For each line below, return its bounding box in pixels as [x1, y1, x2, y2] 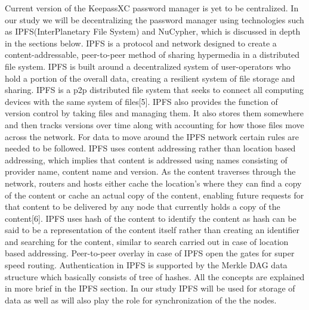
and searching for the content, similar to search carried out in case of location [5, 235, 289, 247]
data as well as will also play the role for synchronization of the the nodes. [5, 293, 277, 306]
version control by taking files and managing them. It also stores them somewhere [5, 107, 304, 119]
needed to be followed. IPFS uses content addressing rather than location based [5, 142, 296, 154]
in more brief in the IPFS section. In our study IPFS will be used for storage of [5, 282, 295, 294]
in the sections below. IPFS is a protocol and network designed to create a [5, 36, 277, 49]
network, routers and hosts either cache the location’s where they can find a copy [5, 176, 302, 189]
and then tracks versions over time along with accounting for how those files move [5, 118, 304, 131]
